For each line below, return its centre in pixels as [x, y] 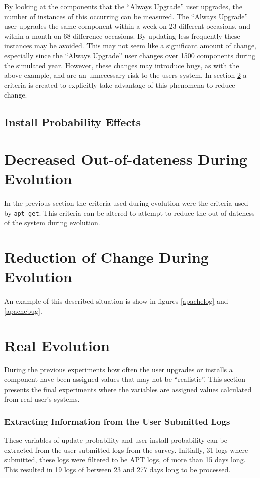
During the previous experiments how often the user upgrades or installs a [118, 369]
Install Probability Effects [73, 122]
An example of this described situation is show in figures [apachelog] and [116, 301]
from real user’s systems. [42, 399]
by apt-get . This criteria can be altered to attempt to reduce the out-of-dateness [129, 212]
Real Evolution [57, 345]
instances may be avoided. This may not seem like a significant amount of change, [130, 45]
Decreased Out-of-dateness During [126, 159]
